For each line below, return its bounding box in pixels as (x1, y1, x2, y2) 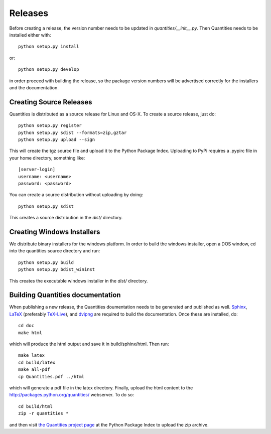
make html (18, 330, 42, 336)
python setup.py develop (18, 67, 79, 72)
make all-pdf (18, 367, 50, 372)
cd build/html (18, 403, 53, 409)
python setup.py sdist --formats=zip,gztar (18, 129, 127, 135)
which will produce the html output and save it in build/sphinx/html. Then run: (9, 341, 169, 347)
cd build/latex (18, 359, 56, 365)
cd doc (18, 323, 35, 329)
